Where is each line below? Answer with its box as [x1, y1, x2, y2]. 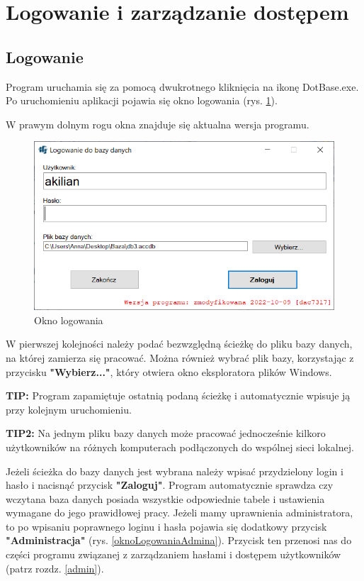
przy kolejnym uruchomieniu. [6, 402, 132, 416]
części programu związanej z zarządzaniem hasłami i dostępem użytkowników [6, 547, 341, 562]
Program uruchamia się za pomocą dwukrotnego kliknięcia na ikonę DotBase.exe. [6, 79, 359, 94]
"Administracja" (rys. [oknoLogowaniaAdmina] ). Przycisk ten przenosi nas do [6, 533, 352, 548]
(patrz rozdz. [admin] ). [6, 560, 104, 575]
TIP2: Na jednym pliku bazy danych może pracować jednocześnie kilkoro [6, 426, 326, 441]
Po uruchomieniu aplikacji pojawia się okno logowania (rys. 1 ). [6, 93, 278, 108]
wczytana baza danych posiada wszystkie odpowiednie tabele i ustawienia [6, 491, 325, 506]
